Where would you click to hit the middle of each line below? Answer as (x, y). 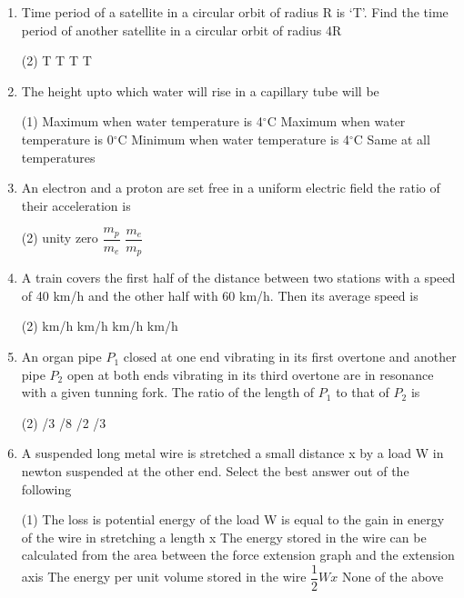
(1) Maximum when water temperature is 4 (142, 121)
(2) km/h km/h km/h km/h (100, 326)
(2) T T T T (56, 60)
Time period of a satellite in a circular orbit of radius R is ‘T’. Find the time (235, 12)
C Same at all (392, 139)
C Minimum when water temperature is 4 (234, 139)
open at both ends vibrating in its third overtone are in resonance (250, 374)
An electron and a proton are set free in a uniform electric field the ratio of (231, 188)
